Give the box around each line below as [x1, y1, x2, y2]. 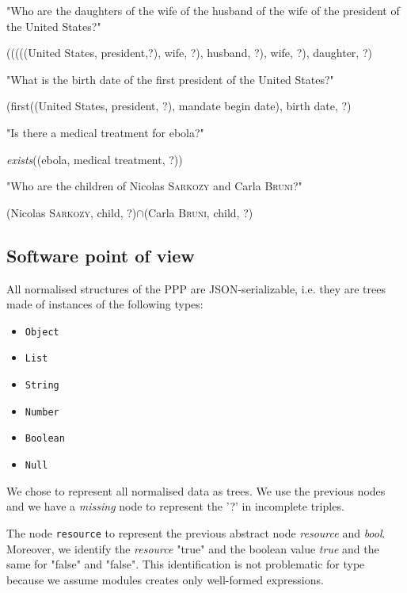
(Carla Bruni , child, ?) [143, 204, 253, 220]
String [25, 380, 59, 392]
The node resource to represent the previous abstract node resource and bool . [6, 524, 386, 541]
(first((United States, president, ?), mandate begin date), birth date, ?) [6, 98, 352, 114]
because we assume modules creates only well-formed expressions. [6, 571, 324, 587]
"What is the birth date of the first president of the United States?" [6, 71, 334, 87]
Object [25, 326, 59, 338]
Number [25, 406, 59, 418]
